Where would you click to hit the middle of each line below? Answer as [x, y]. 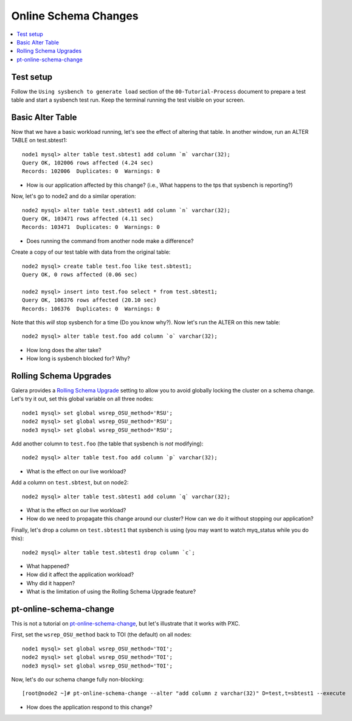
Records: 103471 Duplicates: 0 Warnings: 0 [91, 227]
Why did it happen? [51, 583]
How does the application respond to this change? [89, 707]
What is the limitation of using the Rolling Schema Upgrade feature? [111, 592]
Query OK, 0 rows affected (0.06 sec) [80, 275]
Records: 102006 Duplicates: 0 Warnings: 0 [91, 171]
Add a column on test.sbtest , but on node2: [70, 482]
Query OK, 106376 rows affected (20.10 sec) [90, 300]
